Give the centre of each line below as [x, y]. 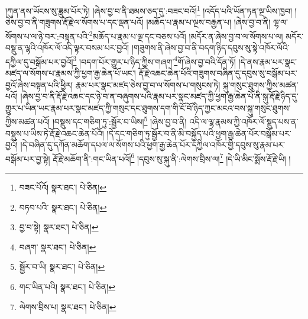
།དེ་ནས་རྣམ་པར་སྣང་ [268, 61]
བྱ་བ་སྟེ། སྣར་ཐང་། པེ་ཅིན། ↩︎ [59, 227]
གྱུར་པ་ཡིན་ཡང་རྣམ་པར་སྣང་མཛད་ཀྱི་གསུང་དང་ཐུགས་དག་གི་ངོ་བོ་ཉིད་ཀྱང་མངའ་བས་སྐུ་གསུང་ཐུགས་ [148, 107]
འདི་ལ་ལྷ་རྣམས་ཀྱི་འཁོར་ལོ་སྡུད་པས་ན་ [244, 121]
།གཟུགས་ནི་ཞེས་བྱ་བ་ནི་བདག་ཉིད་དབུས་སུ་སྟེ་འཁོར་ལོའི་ [210, 48]
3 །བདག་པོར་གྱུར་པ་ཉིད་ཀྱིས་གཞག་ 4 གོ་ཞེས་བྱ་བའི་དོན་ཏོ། [154, 60]
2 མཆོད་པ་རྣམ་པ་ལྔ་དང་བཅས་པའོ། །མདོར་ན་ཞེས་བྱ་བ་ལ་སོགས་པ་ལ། [186, 35]
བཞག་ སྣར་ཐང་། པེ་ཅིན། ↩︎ [58, 246]
